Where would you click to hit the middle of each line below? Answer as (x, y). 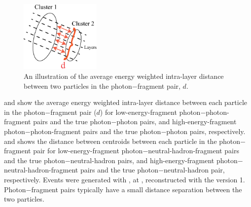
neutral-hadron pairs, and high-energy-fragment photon (154, 160)
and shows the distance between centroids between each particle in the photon (122, 141)
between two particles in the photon (78, 86)
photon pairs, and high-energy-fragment (177, 121)
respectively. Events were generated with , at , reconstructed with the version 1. (125, 180)
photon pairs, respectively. (206, 131)
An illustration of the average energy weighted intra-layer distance (124, 76)
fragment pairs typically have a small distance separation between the (137, 189)
